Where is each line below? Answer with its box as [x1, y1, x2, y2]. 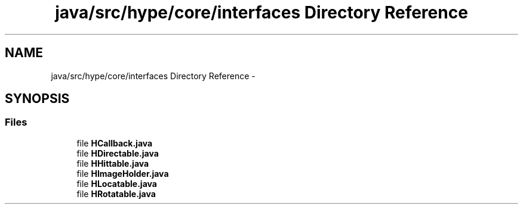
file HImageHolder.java [76, 168, 169, 179]
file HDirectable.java [76, 148, 159, 158]
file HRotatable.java [76, 188, 156, 199]
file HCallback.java [76, 138, 153, 148]
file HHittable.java [76, 158, 149, 169]
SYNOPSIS [5, 91, 70, 107]
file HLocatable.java [76, 178, 157, 189]
